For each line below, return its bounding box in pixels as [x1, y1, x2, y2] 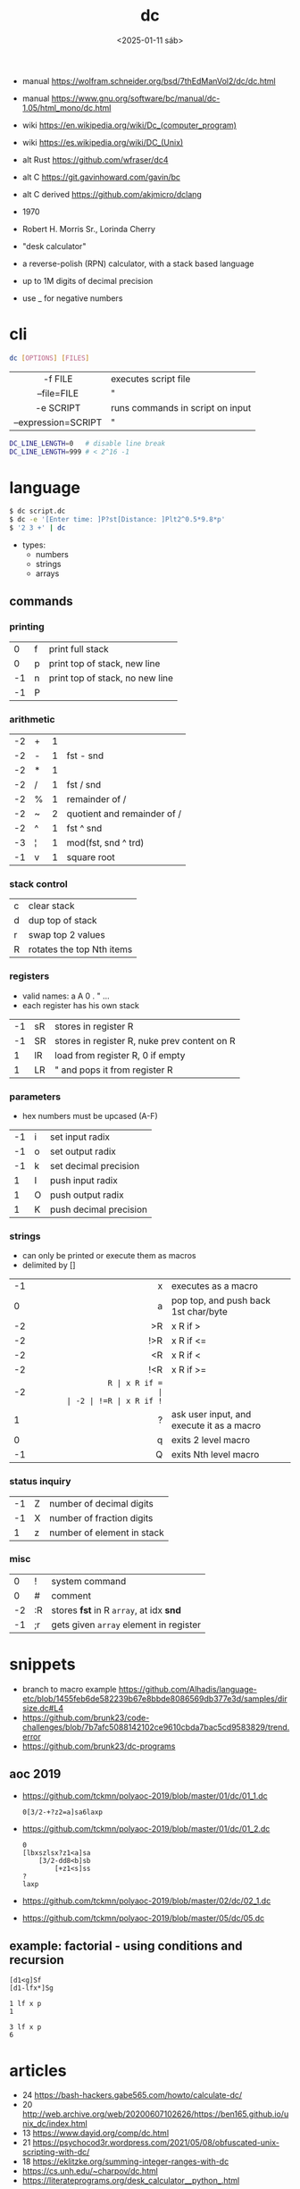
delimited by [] [21, 1260, 76, 1271]
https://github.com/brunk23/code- [21, 1712, 150, 1723]
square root [66, 851, 116, 864]
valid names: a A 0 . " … [21, 990, 110, 1001]
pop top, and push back [171, 1294, 271, 1307]
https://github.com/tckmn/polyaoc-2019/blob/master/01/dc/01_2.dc [21, 1823, 271, 1834]
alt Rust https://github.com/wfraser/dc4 [21, 154, 169, 165]
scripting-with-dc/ [21, 2147, 90, 2158]
